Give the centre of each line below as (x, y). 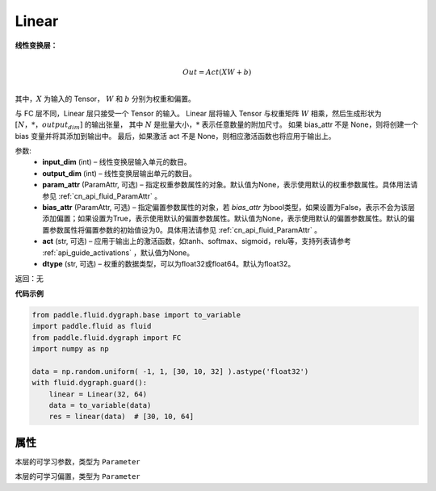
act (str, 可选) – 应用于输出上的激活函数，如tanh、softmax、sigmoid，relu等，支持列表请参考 (197, 241)
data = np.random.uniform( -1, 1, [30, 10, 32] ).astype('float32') (170, 371)
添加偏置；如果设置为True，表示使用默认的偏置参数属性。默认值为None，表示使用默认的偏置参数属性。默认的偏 (228, 219)
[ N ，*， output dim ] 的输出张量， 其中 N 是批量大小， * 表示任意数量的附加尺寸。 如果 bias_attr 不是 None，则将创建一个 (217, 126)
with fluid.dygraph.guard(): (90, 383)
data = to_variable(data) (100, 405)
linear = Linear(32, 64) (98, 394)
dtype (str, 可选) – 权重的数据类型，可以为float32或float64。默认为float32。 (169, 264)
